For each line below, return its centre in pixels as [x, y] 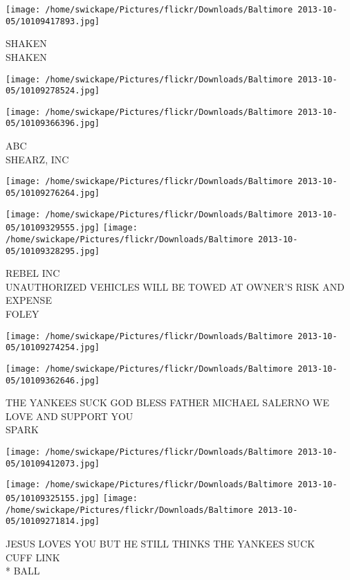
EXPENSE [29, 300]
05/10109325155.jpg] [53, 498]
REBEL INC [33, 273]
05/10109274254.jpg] [53, 348]
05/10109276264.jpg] [53, 193]
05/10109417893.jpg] [53, 21]
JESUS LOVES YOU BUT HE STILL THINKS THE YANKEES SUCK [160, 543]
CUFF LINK [33, 557]
